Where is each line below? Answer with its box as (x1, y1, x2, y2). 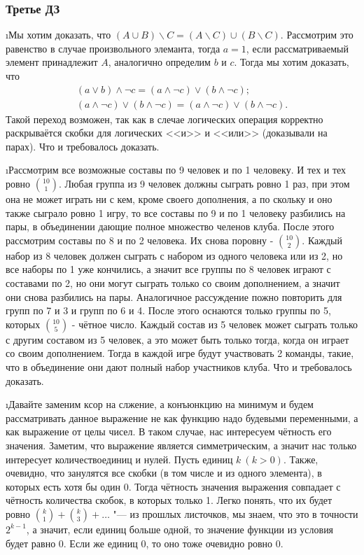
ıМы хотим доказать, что (6, 27, 111, 42)
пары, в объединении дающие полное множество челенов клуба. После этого (6, 219, 335, 234)
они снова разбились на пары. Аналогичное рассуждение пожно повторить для (6, 289, 342, 304)
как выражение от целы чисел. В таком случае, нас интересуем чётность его (6, 424, 332, 439)
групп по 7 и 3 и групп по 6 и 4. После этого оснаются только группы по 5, (6, 303, 331, 318)
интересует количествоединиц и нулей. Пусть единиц (6, 451, 233, 466)
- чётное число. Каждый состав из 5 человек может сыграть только (71, 316, 358, 331)
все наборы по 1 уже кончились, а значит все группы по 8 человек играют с (6, 262, 331, 276)
